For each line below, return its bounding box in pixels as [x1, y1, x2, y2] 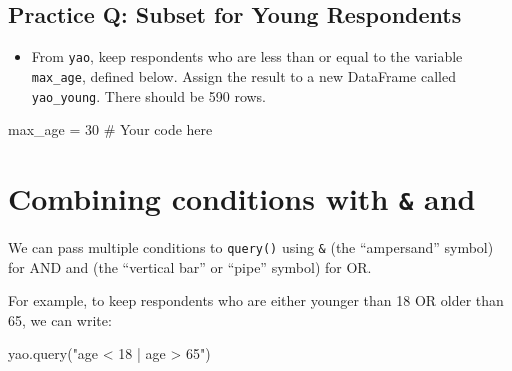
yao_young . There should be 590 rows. [31, 85, 267, 106]
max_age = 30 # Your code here [8, 119, 213, 140]
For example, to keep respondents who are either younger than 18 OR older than [8, 290, 504, 311]
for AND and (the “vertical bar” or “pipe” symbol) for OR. [8, 256, 372, 277]
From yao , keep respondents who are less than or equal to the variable [31, 46, 463, 67]
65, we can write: [8, 309, 112, 330]
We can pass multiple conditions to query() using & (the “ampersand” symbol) [8, 237, 494, 258]
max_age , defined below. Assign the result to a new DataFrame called [31, 65, 456, 86]
